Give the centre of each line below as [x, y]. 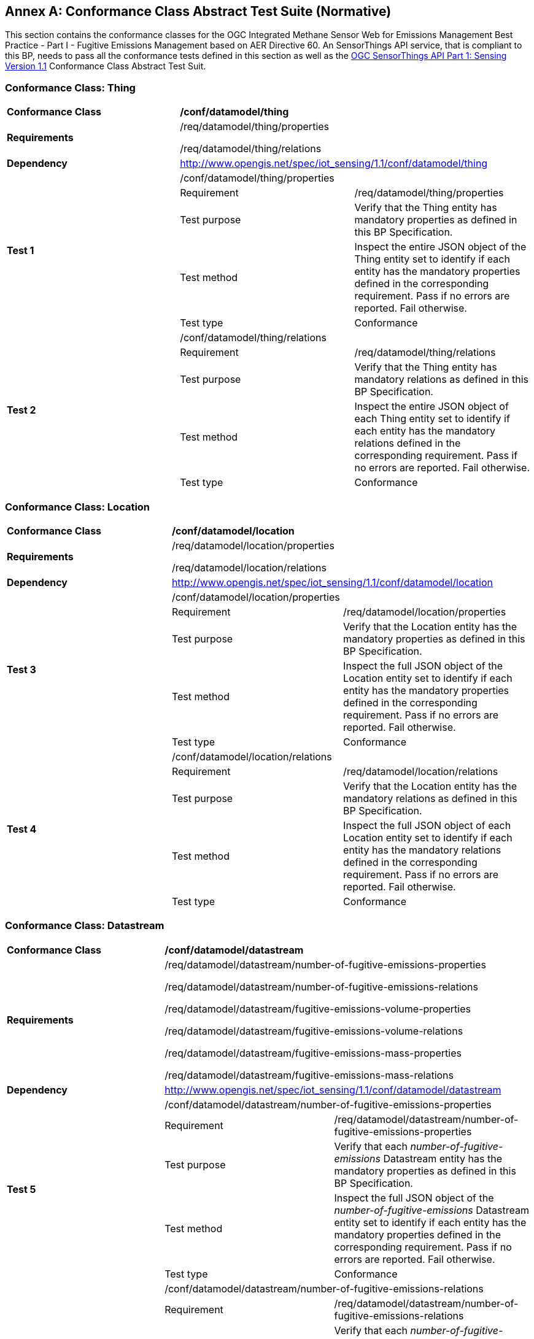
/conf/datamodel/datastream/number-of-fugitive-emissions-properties [328, 1104]
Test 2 [21, 410]
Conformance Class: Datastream [85, 926]
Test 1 [21, 251]
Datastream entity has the [443, 1158]
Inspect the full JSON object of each [427, 825]
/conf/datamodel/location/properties [256, 597]
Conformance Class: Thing [70, 87]
